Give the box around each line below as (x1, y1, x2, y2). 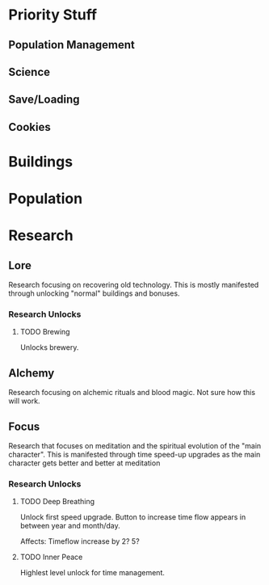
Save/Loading (8, 93, 80, 107)
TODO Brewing (19, 327, 70, 337)
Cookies (8, 120, 51, 134)
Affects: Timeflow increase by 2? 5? (19, 537, 140, 546)
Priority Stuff (8, 6, 98, 24)
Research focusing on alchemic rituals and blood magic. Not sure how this (8, 388, 256, 398)
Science (8, 65, 51, 78)
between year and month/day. (19, 521, 121, 531)
